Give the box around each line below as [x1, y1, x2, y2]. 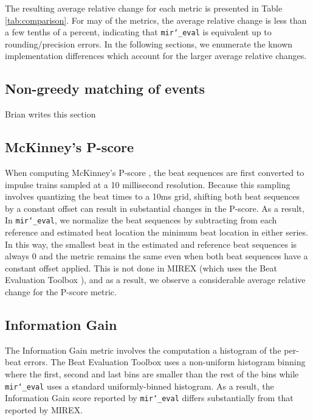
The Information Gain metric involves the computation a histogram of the [5, 343, 281, 356]
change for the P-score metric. [5, 285, 117, 298]
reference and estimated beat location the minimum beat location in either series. [5, 226, 308, 239]
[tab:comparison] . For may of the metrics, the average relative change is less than [5, 13, 307, 26]
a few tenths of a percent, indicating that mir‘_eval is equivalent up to [5, 26, 272, 38]
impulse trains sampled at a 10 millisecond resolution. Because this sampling [5, 178, 291, 191]
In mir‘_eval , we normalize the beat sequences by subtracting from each [5, 214, 277, 226]
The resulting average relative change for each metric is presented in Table [5, 2, 283, 14]
